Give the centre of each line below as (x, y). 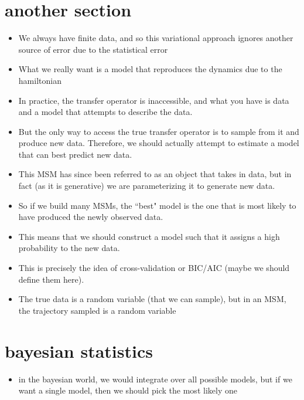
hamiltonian (40, 80)
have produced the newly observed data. (91, 217)
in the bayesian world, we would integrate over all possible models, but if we (155, 379)
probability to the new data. (69, 248)
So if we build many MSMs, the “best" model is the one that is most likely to (157, 205)
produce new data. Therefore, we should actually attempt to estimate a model (159, 143)
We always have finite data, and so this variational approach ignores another (156, 38)
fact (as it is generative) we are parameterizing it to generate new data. (147, 186)
